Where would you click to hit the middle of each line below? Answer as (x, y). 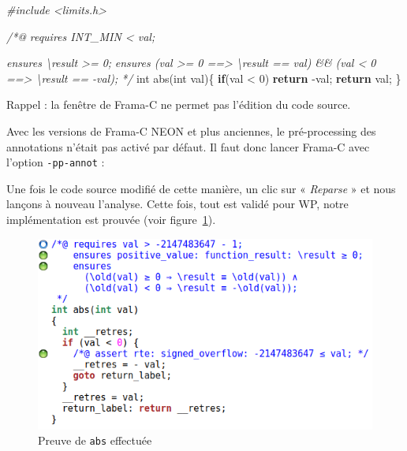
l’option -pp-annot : (56, 162)
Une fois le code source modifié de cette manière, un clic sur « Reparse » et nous (201, 188)
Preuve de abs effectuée (95, 440)
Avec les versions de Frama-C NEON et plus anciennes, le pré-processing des (191, 130)
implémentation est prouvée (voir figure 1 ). (111, 219)
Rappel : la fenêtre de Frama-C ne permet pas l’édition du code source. (179, 104)
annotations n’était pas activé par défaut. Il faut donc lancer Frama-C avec (188, 146)
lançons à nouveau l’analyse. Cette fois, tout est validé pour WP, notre (177, 204)
